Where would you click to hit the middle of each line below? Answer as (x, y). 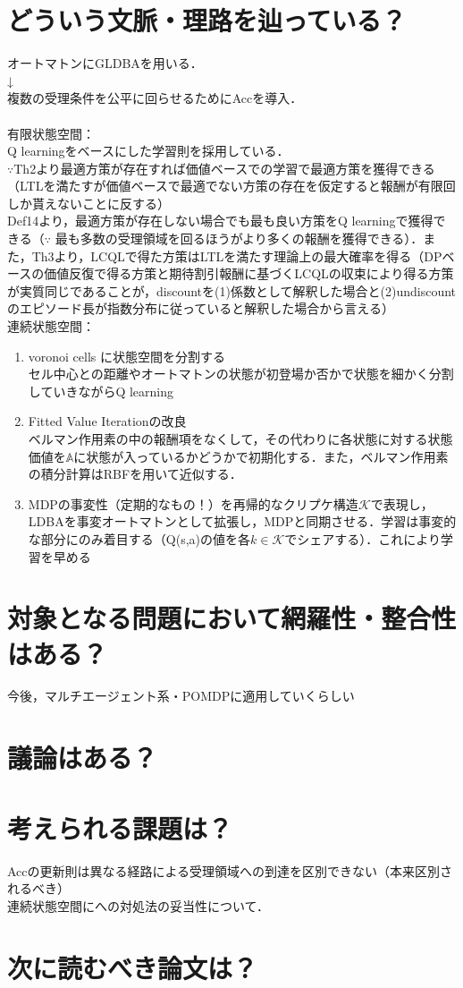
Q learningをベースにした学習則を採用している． (148, 151)
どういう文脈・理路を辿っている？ (207, 20)
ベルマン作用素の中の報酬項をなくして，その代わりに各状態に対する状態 (240, 439)
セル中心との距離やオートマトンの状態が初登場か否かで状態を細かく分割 (241, 374)
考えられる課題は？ (120, 827)
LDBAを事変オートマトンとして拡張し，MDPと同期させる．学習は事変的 (242, 521)
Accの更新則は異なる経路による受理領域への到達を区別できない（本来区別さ (230, 870)
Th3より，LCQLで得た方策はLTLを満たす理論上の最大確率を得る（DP (237, 256)
